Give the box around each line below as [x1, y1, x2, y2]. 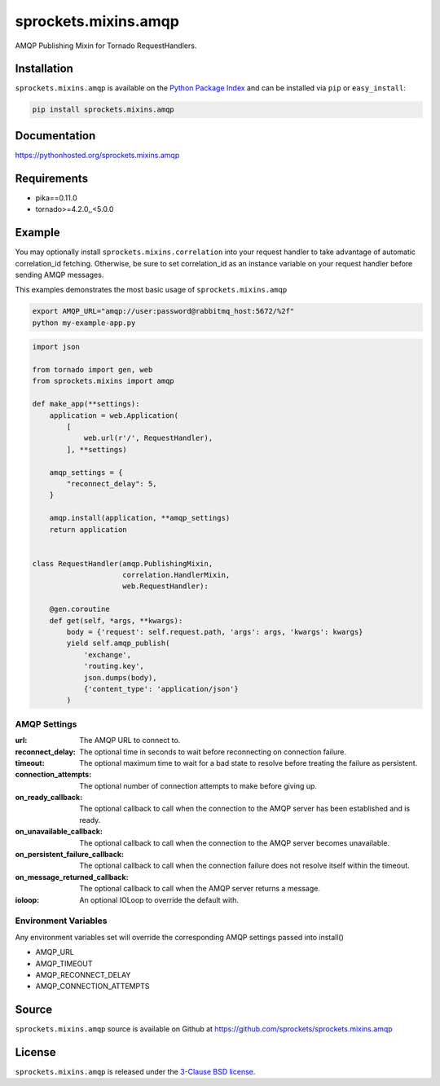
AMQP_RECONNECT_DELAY [35, 969, 131, 979]
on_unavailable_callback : [15, 827, 103, 837]
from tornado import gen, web [32, 365, 153, 375]
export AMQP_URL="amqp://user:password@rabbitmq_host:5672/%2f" [32, 306, 295, 316]
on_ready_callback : [15, 793, 83, 802]
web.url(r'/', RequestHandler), [83, 433, 213, 443]
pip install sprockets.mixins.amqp [32, 105, 174, 114]
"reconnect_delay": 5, [66, 479, 158, 488]
